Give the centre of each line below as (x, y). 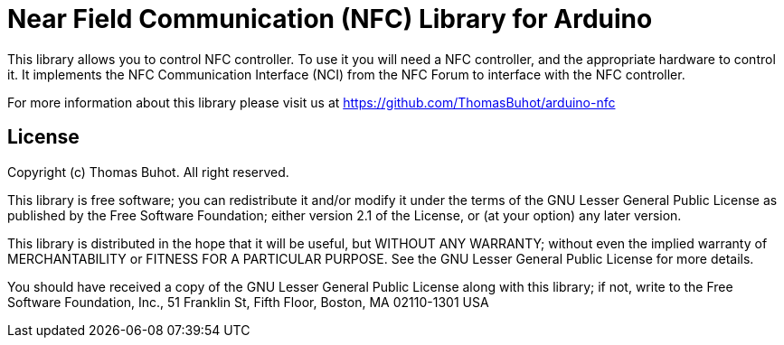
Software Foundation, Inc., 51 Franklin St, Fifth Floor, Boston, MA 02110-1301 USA (248, 302)
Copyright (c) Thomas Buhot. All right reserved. (148, 172)
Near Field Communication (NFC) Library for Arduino (330, 19)
